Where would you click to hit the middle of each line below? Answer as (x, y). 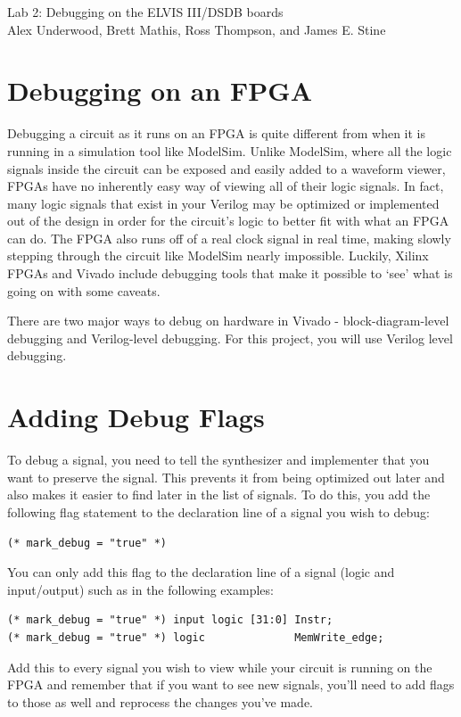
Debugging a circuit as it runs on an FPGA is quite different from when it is (216, 133)
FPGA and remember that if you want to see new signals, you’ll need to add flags (231, 684)
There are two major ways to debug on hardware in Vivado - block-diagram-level (228, 321)
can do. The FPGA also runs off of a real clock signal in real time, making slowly (229, 238)
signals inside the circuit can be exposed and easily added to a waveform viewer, (226, 168)
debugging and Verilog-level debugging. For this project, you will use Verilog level (230, 338)
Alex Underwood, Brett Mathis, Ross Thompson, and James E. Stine (197, 29)
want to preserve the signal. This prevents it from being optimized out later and (226, 477)
